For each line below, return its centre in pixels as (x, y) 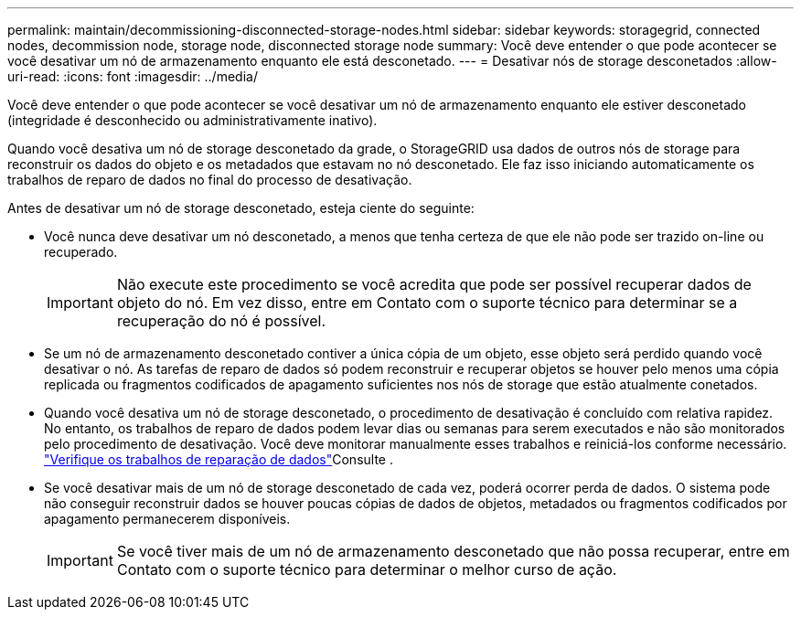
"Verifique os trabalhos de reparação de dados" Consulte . (219, 459)
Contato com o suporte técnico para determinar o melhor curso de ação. (367, 569)
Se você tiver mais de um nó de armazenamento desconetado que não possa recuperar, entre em (453, 551)
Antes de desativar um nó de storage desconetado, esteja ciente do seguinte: (241, 208)
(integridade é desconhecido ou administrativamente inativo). (192, 120)
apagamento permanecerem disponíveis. (167, 519)
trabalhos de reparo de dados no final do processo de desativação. (210, 180)
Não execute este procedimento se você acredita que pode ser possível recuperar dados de (434, 284)
